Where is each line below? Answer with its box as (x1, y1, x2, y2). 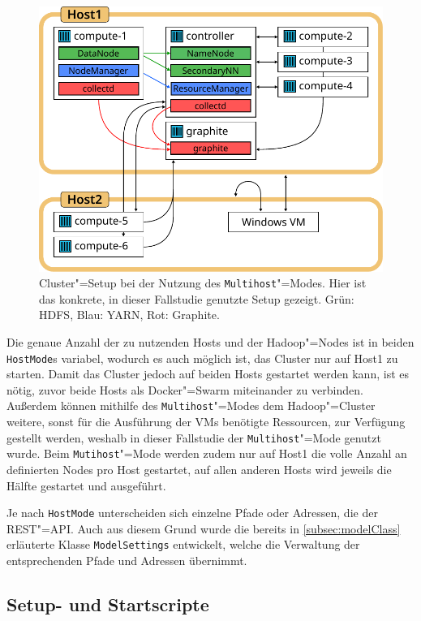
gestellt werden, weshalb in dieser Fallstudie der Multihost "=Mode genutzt (6, 429, 381, 446)
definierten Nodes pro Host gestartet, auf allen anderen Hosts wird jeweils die (6, 461, 392, 478)
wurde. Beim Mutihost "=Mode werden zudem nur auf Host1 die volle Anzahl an (6, 445, 407, 462)
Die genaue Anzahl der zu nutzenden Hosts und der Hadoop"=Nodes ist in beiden (6, 334, 415, 351)
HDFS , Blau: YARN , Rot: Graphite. (39, 306, 220, 323)
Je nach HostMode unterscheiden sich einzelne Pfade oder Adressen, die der (6, 504, 378, 521)
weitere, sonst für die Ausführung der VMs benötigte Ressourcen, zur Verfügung (6, 413, 406, 430)
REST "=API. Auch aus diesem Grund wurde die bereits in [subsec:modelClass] (6, 520, 401, 537)
